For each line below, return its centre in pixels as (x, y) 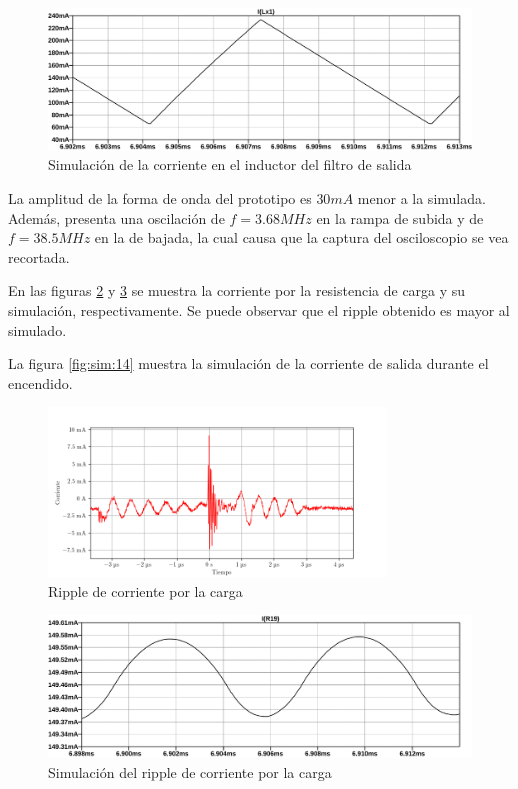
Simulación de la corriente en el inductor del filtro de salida (230, 164)
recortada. (39, 256)
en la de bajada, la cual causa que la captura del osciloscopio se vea (301, 237)
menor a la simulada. (421, 198)
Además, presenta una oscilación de (116, 217)
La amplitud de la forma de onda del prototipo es (160, 198)
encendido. (40, 382)
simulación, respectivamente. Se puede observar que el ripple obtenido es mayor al (259, 310)
